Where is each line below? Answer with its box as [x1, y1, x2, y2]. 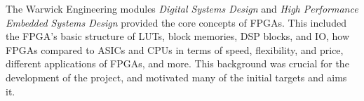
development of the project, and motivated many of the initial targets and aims [6, 69, 347, 84]
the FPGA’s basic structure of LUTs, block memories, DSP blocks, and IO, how [6, 29, 350, 43]
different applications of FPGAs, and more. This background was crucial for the [6, 56, 349, 71]
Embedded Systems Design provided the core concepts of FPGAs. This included [6, 15, 346, 29]
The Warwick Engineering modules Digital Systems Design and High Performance [6, 1, 358, 15]
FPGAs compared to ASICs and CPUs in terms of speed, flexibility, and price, [6, 42, 344, 57]
